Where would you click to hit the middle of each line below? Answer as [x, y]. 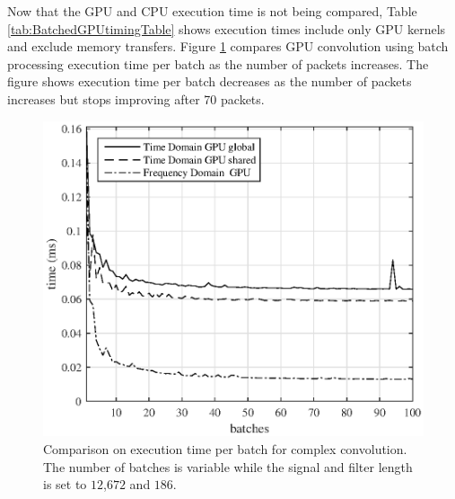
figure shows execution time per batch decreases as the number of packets [210, 81]
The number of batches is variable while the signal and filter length [228, 466]
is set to [65, 484]
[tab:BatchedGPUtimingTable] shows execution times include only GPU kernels [227, 28]
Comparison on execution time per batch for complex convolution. [225, 448]
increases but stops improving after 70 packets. [136, 98]
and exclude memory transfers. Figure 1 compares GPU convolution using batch [228, 46]
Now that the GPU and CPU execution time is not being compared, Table [212, 11]
